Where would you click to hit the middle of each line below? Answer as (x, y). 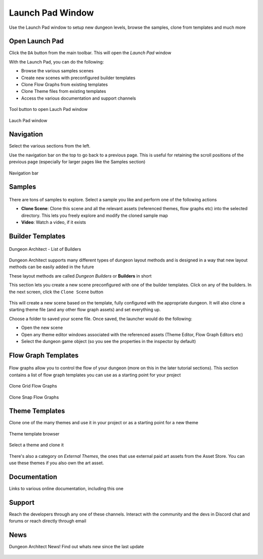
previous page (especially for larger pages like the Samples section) (77, 162)
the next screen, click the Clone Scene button (56, 292)
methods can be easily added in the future (52, 267)
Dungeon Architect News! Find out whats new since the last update (76, 547)
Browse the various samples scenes (57, 71)
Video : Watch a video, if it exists (54, 222)
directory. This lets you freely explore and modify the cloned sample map (94, 215)
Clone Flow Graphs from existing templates (65, 85)
